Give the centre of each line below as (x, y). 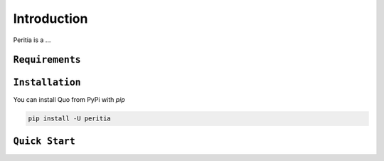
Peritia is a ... (32, 40)
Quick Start (44, 141)
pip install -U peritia (70, 119)
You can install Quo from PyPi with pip (69, 100)
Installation (47, 83)
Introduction (50, 19)
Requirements (47, 60)
